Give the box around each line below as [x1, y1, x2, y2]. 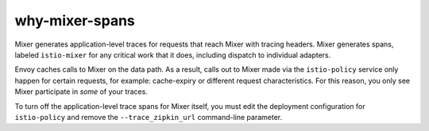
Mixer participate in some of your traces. [14, 87, 149, 96]
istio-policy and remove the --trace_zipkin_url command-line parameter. [14, 112, 283, 122]
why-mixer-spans [14, 12, 135, 29]
